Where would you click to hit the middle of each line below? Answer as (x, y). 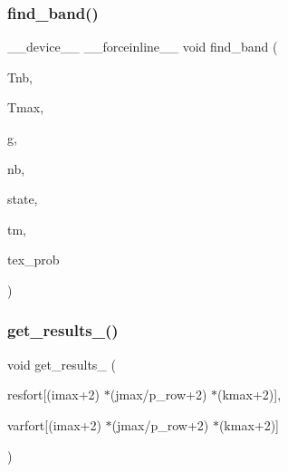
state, (23, 199)
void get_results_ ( (62, 364)
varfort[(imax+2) (54, 424)
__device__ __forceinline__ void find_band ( (143, 47)
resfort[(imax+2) (54, 395)
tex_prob (34, 260)
